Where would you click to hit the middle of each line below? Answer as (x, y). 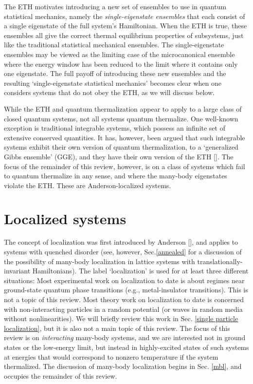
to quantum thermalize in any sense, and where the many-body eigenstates (116, 176)
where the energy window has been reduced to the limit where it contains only (121, 64)
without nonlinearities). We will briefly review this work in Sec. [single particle (121, 318)
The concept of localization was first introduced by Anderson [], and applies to (121, 242)
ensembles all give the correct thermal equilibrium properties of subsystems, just (124, 35)
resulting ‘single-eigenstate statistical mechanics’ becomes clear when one (113, 83)
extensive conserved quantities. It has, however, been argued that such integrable (125, 137)
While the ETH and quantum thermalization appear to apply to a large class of (123, 108)
